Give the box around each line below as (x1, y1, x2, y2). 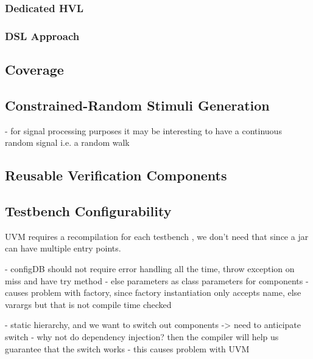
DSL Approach (5, 28, 80, 43)
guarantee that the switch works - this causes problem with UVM (5, 342, 250, 355)
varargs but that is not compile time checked (5, 298, 172, 310)
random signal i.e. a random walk (5, 136, 130, 149)
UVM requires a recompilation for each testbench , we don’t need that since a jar (5, 230, 309, 242)
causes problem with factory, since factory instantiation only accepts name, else (5, 286, 301, 299)
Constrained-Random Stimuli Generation (5, 95, 270, 114)
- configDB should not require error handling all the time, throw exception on (5, 262, 295, 275)
